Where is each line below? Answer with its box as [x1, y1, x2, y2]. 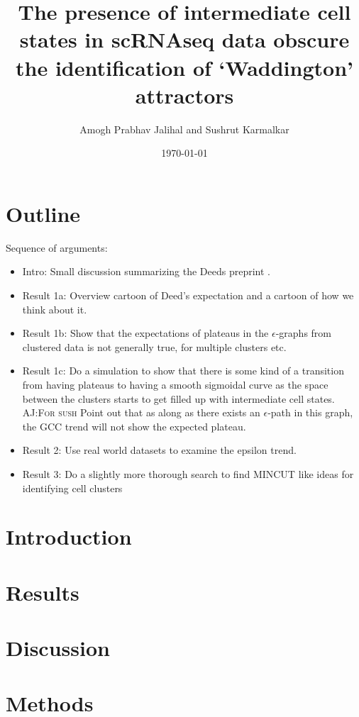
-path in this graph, [267, 405, 353, 420]
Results [6, 577, 79, 606]
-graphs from [275, 326, 332, 340]
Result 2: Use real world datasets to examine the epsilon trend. [22, 443, 297, 457]
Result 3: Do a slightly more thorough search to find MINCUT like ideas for [22, 466, 354, 481]
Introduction [6, 522, 132, 551]
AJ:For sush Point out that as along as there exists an [22, 405, 260, 420]
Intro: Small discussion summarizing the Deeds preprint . [22, 264, 270, 279]
